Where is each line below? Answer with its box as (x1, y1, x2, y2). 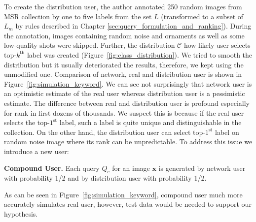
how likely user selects (183, 40, 251, 50)
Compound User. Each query (4, 162, 100, 173)
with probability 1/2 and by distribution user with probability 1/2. (4, 173, 207, 183)
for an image (112, 162, 150, 173)
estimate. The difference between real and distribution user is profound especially (4, 97, 250, 108)
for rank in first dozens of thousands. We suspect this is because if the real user (4, 107, 244, 118)
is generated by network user (158, 162, 246, 173)
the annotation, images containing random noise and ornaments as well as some (4, 30, 245, 40)
